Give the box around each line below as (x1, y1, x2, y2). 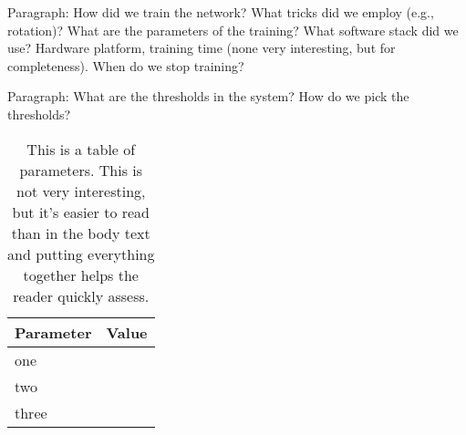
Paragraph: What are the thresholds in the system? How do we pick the (7, 87, 409, 106)
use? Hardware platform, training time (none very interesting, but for (7, 38, 396, 57)
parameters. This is (19, 159, 143, 181)
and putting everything (7, 243, 155, 264)
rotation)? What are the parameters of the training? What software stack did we (7, 20, 459, 39)
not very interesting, (16, 180, 146, 202)
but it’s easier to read (12, 201, 150, 223)
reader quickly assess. (13, 285, 150, 306)
